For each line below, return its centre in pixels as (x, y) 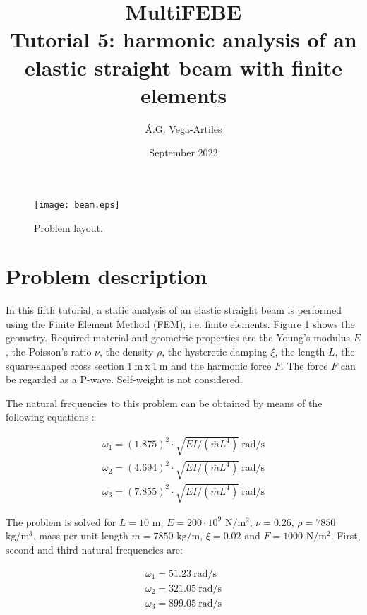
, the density (127, 352)
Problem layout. (68, 227)
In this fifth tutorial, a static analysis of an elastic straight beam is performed (174, 310)
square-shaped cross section (65, 365)
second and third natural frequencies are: (94, 549)
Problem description (107, 276)
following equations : (50, 417)
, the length (300, 352)
